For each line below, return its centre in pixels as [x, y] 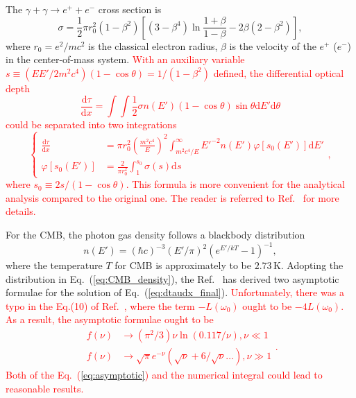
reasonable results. [45, 388]
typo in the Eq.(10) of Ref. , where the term [100, 305]
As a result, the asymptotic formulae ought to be [110, 319]
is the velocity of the [273, 45]
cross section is [130, 9]
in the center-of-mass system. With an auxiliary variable [125, 59]
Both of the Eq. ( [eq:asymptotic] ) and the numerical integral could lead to [164, 375]
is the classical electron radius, [153, 45]
